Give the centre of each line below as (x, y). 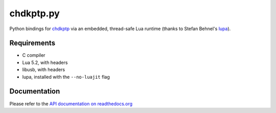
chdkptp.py (34, 13)
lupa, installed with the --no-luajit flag (66, 77)
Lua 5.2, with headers (45, 62)
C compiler (34, 55)
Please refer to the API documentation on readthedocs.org (71, 104)
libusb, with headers (44, 70)
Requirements (32, 43)
